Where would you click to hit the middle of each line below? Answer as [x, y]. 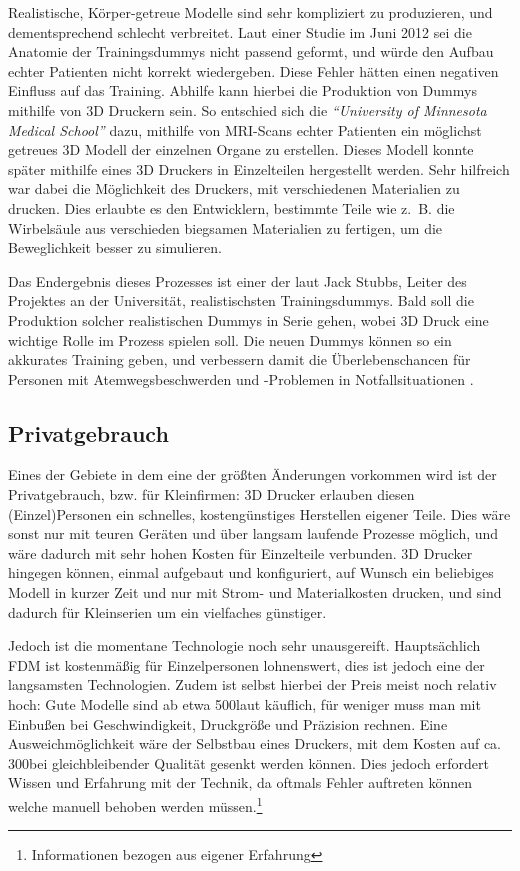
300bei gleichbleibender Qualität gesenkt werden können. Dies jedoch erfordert [248, 762]
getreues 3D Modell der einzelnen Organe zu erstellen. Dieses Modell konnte [241, 149]
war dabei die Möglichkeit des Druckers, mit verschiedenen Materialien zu [234, 188]
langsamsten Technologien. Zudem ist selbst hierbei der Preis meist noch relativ [252, 684]
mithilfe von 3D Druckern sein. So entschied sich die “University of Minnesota [247, 109]
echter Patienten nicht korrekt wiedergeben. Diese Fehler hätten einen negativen [253, 70]
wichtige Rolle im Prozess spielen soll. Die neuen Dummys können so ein [230, 339]
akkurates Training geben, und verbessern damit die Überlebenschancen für [239, 359]
